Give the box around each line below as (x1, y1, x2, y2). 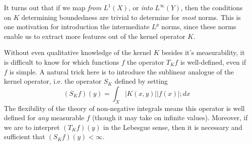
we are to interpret (4, 122, 60, 132)
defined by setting (115, 76, 168, 86)
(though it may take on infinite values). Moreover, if (92, 112, 248, 123)
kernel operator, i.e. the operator (4, 76, 102, 86)
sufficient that (4, 131, 45, 142)
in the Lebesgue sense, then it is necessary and (103, 122, 243, 132)
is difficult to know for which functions (4, 56, 119, 67)
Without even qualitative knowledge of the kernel (4, 47, 152, 57)
